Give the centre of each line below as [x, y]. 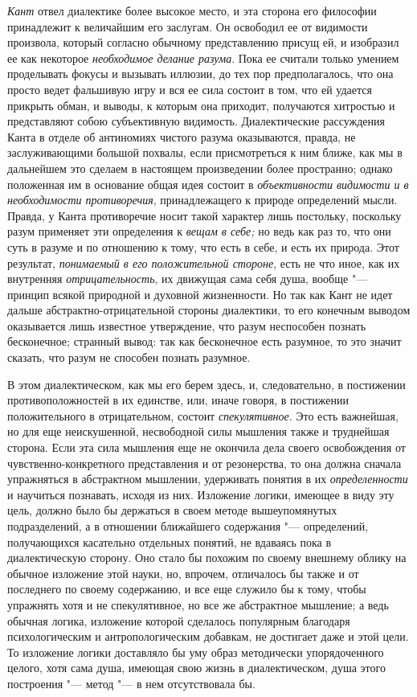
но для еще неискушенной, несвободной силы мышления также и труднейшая [198, 431]
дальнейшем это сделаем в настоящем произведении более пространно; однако [200, 168]
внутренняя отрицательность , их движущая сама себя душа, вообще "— [188, 279]
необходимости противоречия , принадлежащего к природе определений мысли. [202, 200]
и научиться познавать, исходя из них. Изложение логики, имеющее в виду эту [201, 494]
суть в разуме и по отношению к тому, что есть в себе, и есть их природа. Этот [203, 246]
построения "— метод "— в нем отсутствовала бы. [131, 683]
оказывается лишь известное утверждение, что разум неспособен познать [187, 325]
